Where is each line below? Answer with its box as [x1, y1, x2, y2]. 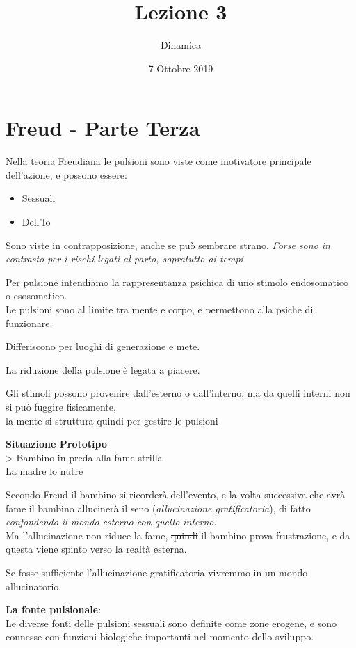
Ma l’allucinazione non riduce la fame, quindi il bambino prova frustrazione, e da [6, 528, 350, 542]
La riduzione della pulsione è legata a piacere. [6, 362, 200, 377]
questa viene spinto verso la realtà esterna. [6, 542, 187, 556]
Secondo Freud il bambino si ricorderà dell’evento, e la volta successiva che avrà [6, 487, 346, 501]
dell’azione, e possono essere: [6, 167, 127, 182]
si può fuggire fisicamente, [6, 399, 116, 413]
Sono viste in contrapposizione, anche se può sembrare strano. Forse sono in [6, 237, 330, 252]
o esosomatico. [6, 288, 67, 303]
